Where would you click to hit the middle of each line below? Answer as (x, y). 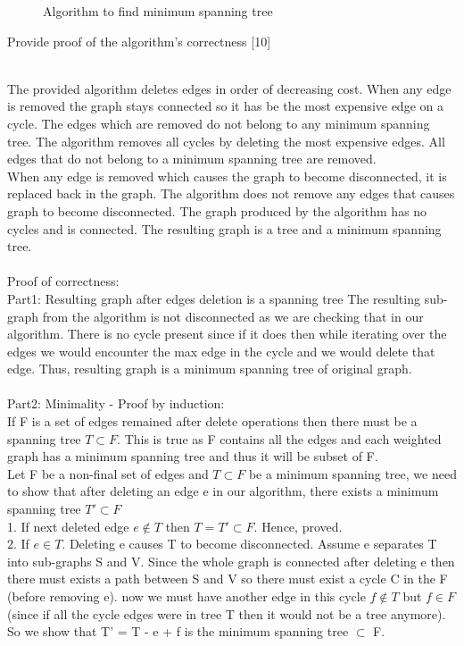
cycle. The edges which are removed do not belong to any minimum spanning (219, 123)
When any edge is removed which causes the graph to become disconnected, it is (227, 176)
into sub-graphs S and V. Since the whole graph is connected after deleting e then (231, 561)
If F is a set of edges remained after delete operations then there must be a (212, 421)
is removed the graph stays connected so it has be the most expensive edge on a (225, 106)
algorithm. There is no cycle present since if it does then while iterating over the (227, 334)
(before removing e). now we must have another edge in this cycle (186, 596)
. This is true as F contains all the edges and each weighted (279, 438)
